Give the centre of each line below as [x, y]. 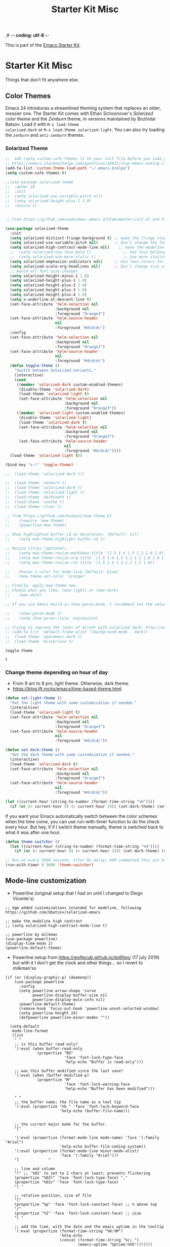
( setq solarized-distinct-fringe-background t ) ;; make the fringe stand [89, 238]
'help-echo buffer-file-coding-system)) [102, 1146]
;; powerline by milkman [31, 934]
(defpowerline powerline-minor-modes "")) [64, 1017]
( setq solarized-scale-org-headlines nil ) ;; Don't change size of [88, 266]
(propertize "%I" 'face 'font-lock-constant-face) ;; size [78, 1213]
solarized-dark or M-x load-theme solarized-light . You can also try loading [85, 129]
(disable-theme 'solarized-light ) [55, 418]
